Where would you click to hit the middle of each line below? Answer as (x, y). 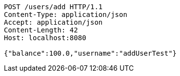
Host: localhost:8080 (45, 38)
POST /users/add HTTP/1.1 (53, 7)
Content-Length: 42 (41, 30)
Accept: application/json (53, 22)
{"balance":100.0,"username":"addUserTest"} (90, 53)
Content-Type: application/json (66, 15)
